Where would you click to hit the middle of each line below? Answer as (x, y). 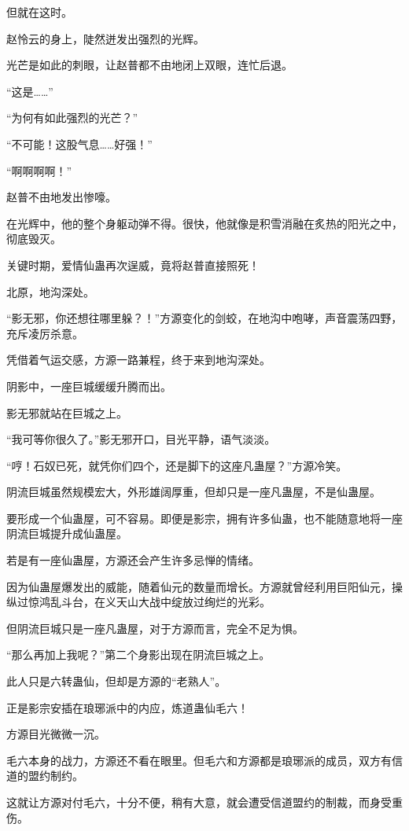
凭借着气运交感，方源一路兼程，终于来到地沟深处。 (138, 360)
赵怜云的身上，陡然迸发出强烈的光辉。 (105, 38)
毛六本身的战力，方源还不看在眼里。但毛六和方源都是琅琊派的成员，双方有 (199, 760)
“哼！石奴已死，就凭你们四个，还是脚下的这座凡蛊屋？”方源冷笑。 (177, 465)
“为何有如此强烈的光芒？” (72, 118)
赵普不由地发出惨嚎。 (61, 197)
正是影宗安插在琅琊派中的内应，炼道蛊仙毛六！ (127, 707)
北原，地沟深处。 (50, 291)
